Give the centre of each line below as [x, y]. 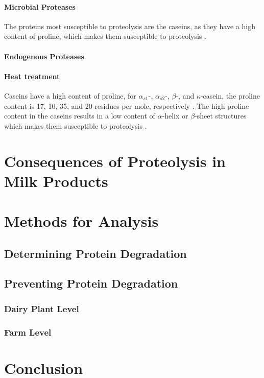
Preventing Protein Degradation [91, 283]
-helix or [175, 116]
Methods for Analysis [81, 221]
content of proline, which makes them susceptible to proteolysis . [105, 36]
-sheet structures [221, 116]
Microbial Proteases [40, 6]
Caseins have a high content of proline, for [70, 95]
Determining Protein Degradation [95, 253]
